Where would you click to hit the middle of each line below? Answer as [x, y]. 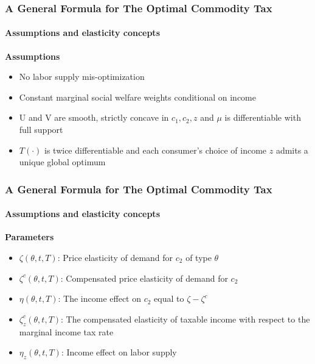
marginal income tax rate [66, 331]
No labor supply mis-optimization [82, 77]
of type [199, 258]
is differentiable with [263, 117]
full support [41, 130]
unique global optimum [62, 162]
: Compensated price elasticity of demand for [144, 278]
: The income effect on [99, 298]
